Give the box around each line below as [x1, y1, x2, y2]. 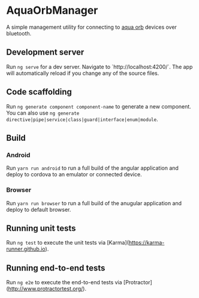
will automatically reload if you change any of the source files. [6, 70, 159, 77]
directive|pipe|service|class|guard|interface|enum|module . [6, 115, 158, 123]
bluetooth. [6, 29, 32, 37]
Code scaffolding [6, 87, 72, 97]
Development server [6, 47, 85, 58]
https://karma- [128, 239, 165, 246]
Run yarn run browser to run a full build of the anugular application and [6, 199, 182, 207]
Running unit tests [6, 223, 76, 233]
